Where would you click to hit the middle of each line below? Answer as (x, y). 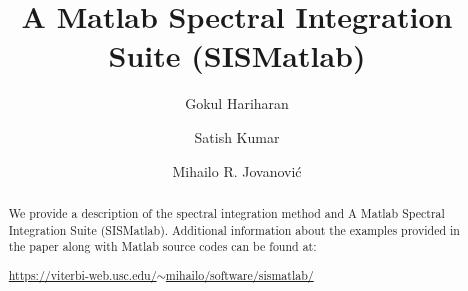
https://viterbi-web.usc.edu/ (82, 274)
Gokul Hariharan (237, 103)
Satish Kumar (237, 136)
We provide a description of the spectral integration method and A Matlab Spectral (226, 212)
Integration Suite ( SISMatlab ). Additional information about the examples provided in (234, 229)
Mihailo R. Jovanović (237, 170)
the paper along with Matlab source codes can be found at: (162, 246)
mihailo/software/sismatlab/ (239, 274)
